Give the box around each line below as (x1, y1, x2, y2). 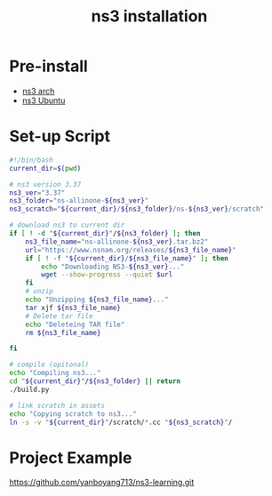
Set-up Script (9, 126, 111, 147)
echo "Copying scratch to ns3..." (9, 409, 138, 419)
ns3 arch (21, 85, 55, 96)
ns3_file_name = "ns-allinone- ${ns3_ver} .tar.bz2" (25, 237, 209, 246)
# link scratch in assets (9, 401, 105, 410)
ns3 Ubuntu (21, 95, 66, 106)
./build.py (9, 385, 50, 394)
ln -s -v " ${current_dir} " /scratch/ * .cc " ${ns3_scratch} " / (9, 418, 233, 427)
